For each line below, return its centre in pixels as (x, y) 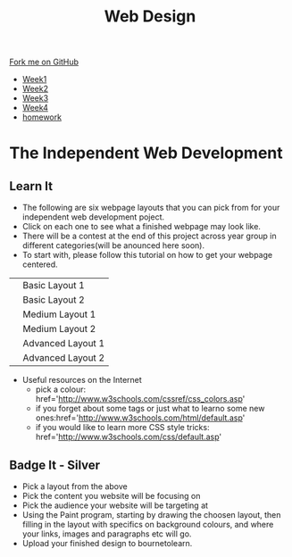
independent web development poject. (93, 217)
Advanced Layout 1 (64, 344)
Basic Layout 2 (54, 300)
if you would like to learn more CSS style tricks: (122, 428)
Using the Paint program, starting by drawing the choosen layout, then (151, 515)
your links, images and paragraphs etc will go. (107, 534)
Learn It (31, 186)
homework (42, 117)
